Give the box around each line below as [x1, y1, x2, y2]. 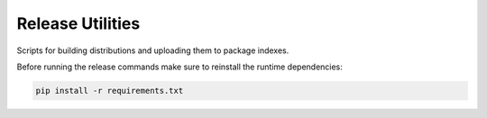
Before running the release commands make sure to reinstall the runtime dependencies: [16, 61, 343, 72]
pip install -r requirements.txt [35, 86, 184, 95]
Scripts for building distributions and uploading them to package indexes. [16, 45, 289, 56]
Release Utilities [16, 14, 141, 33]
